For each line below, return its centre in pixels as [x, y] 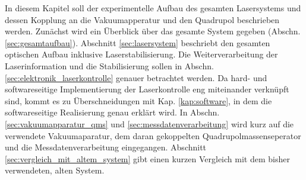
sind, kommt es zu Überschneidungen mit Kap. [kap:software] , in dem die [138, 100]
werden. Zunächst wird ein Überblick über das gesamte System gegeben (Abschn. [153, 31]
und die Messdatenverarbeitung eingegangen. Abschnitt [106, 147]
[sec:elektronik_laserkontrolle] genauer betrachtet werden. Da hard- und [136, 77]
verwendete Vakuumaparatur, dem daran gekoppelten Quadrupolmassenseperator [153, 135]
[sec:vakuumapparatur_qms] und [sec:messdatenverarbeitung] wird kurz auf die [149, 123]
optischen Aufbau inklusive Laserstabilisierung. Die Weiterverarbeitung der [141, 54]
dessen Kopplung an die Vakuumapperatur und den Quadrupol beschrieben [142, 19]
